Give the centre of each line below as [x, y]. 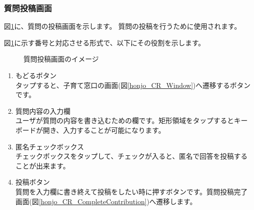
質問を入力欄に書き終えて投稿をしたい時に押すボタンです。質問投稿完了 [131, 191]
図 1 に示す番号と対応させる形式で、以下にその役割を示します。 [104, 42]
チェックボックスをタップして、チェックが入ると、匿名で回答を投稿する [131, 156]
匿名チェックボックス [50, 146]
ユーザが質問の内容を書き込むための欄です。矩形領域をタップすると [125, 120]
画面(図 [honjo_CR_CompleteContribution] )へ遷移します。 [106, 201]
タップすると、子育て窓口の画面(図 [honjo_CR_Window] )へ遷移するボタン [133, 85]
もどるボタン [36, 75]
